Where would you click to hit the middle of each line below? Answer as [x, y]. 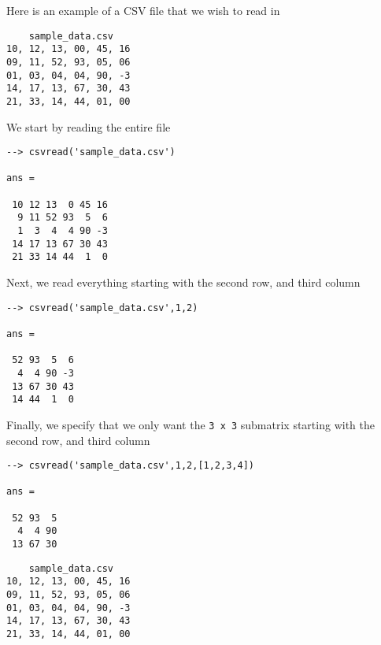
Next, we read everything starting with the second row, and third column [183, 282]
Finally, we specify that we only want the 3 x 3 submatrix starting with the [190, 424]
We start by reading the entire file [89, 126]
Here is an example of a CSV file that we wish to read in [143, 10]
